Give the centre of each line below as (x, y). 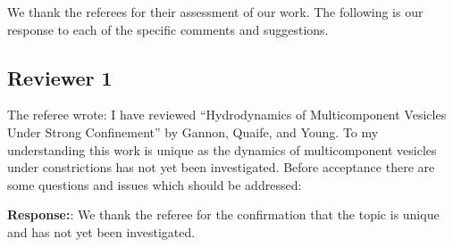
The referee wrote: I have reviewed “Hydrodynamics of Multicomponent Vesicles (227, 115)
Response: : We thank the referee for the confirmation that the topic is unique (223, 214)
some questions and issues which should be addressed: (155, 184)
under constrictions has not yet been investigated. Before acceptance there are (221, 167)
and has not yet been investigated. (101, 231)
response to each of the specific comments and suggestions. (168, 29)
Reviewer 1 (60, 77)
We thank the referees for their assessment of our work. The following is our (215, 12)
